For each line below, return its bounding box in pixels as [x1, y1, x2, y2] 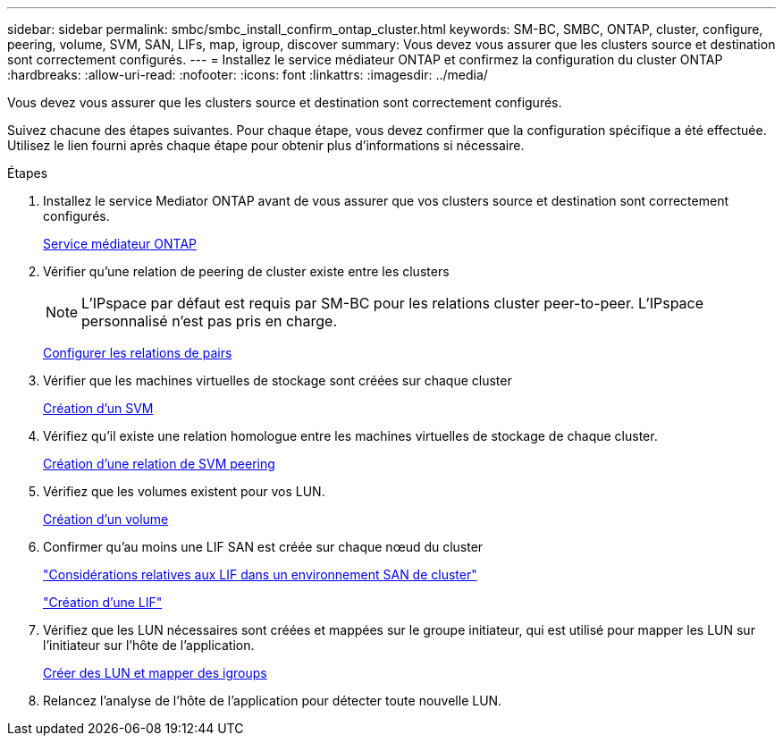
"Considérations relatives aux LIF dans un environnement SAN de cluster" [43, 567, 477, 582]
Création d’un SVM [43, 401, 154, 416]
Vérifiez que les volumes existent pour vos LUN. [43, 484, 325, 499]
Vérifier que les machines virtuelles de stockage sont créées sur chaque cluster [43, 373, 512, 388]
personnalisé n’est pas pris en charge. [81, 312, 338, 330]
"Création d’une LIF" [43, 595, 163, 610]
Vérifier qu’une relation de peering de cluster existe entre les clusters [43, 264, 450, 279]
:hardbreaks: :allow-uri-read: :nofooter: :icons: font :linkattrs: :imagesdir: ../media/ [7, 67, 488, 82]
